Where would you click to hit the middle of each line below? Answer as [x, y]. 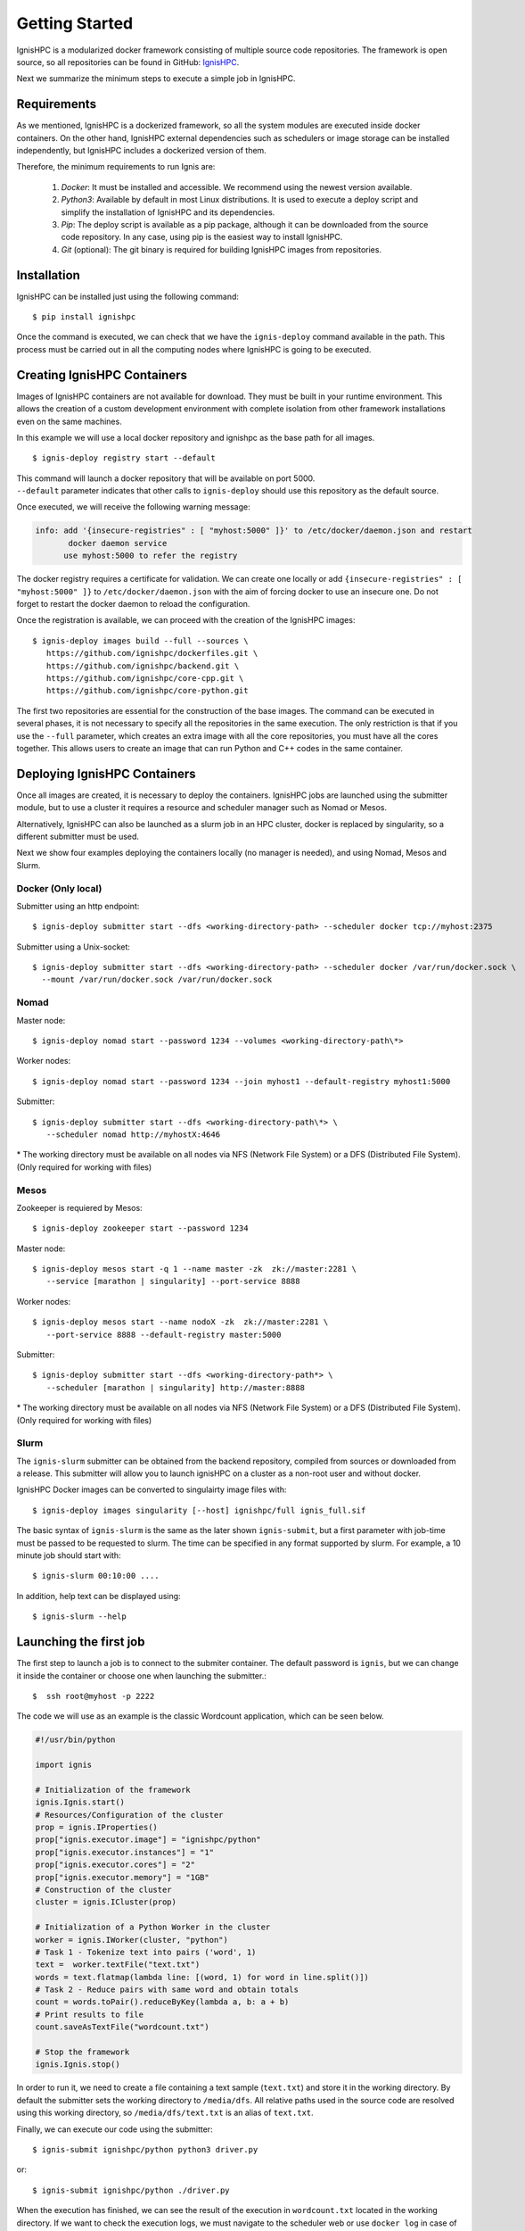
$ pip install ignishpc [84, 317]
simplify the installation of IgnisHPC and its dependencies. [168, 212]
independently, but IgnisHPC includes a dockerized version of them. [141, 151]
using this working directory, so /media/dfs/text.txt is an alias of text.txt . [165, 2113]
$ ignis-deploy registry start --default [124, 458]
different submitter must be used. [78, 836]
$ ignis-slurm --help [79, 1617]
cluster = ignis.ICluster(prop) [106, 1902]
